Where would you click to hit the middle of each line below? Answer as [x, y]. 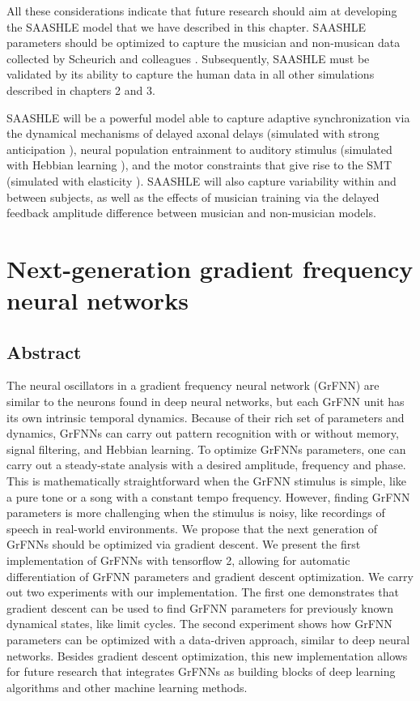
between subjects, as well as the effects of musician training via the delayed [193, 197]
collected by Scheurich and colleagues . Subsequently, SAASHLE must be [188, 58]
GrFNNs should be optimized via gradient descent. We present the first [184, 544]
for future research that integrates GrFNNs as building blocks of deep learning [201, 671]
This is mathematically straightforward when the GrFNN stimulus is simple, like [207, 481]
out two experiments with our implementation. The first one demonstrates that [203, 592]
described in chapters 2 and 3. [81, 90]
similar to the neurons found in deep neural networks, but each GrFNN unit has [206, 402]
